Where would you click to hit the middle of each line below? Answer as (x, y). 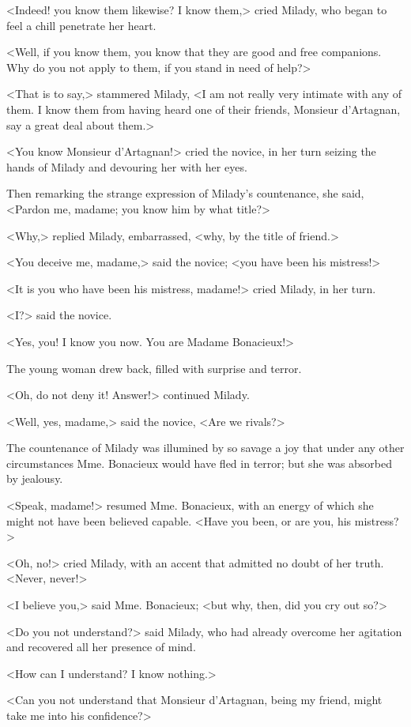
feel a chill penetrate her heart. (81, 25)
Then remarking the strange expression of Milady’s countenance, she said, (185, 193)
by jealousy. (35, 478)
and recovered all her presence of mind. (101, 647)
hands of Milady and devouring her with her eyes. (127, 166)
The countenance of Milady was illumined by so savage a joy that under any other (205, 448)
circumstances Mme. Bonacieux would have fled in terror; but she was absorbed (200, 463)
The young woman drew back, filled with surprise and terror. (154, 368)
